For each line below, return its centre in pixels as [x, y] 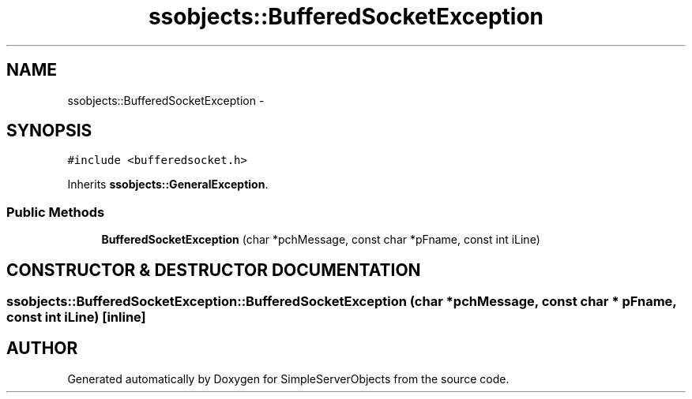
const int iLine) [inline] [76, 317]
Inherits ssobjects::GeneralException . [168, 185]
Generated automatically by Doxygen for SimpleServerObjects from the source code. [288, 378]
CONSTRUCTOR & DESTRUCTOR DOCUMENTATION [214, 270]
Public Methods [56, 212]
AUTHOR [42, 349]
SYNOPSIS [49, 131]
